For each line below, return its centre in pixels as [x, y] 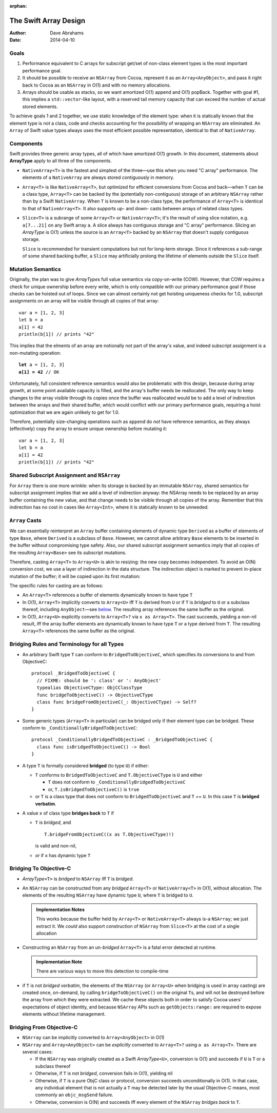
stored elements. [40, 106]
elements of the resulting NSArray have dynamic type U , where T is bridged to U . [108, 895]
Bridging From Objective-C [44, 1027]
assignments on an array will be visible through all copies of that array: [84, 301]
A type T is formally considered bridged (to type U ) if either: [85, 765]
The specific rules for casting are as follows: [56, 586]
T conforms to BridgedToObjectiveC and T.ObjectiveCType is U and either [119, 775]
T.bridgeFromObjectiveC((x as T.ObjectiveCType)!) [109, 834]
